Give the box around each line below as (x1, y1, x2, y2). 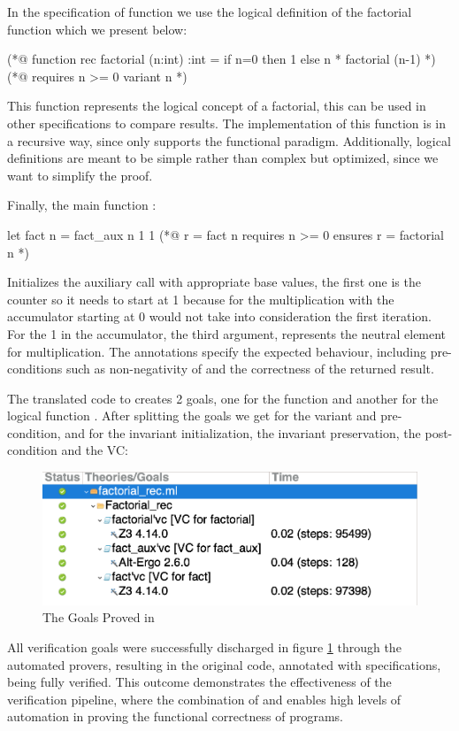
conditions (7, 359, 63, 378)
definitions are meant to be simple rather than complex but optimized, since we (7, 149, 439, 167)
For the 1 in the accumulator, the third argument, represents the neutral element (7, 324, 447, 342)
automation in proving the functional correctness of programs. (7, 707, 344, 726)
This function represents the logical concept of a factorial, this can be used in (7, 96, 426, 115)
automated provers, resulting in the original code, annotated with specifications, (7, 655, 441, 673)
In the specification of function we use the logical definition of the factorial (7, 3, 412, 20)
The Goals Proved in (42, 608, 155, 627)
